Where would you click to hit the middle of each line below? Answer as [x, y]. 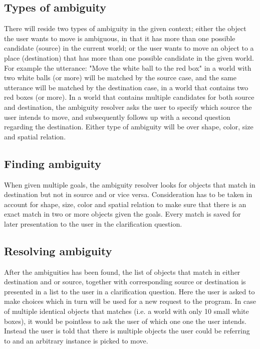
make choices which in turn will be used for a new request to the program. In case [130, 301]
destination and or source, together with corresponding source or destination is [125, 282]
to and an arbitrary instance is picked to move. [76, 340]
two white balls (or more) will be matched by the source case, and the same [120, 77]
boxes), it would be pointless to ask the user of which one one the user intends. [125, 321]
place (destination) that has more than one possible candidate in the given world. [129, 57]
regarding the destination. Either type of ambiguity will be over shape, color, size [129, 127]
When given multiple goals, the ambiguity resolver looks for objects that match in [130, 184]
